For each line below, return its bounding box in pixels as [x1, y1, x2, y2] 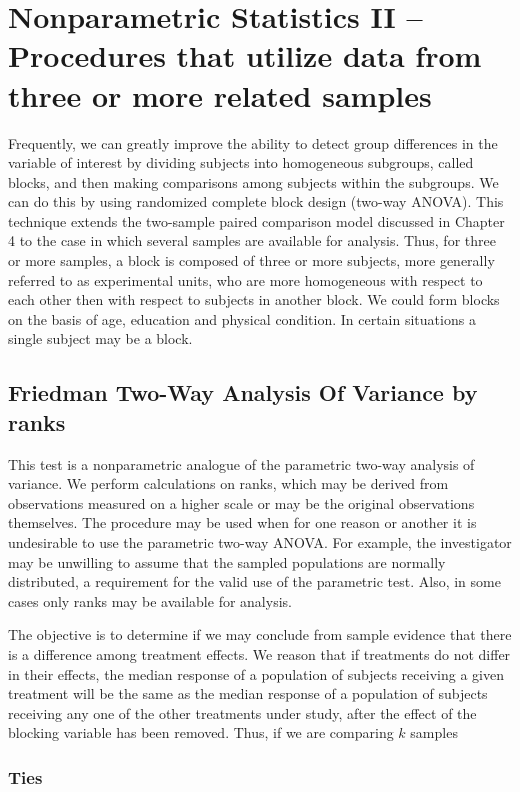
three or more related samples [8, 74, 432, 115]
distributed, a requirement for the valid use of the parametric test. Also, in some [8, 571, 501, 592]
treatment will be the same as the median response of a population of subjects [8, 683, 488, 704]
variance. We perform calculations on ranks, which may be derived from [8, 473, 449, 494]
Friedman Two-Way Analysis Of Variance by [8, 377, 478, 408]
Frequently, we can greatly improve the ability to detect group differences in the [8, 132, 498, 153]
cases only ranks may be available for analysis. [8, 590, 292, 611]
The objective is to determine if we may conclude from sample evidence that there [8, 624, 512, 645]
